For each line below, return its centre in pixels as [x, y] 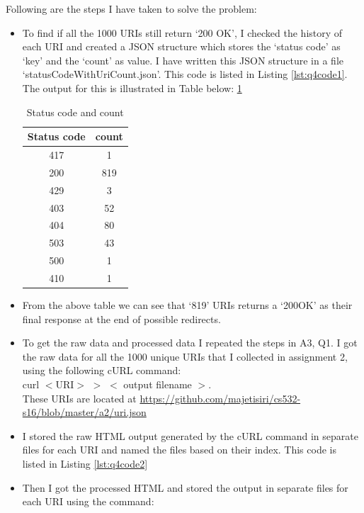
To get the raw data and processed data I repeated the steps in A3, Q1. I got [190, 343]
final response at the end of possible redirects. [121, 318]
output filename [158, 384]
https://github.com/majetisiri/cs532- [220, 398]
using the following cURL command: [102, 370]
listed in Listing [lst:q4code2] [85, 463]
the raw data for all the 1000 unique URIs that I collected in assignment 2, [185, 356]
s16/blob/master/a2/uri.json [84, 412]
